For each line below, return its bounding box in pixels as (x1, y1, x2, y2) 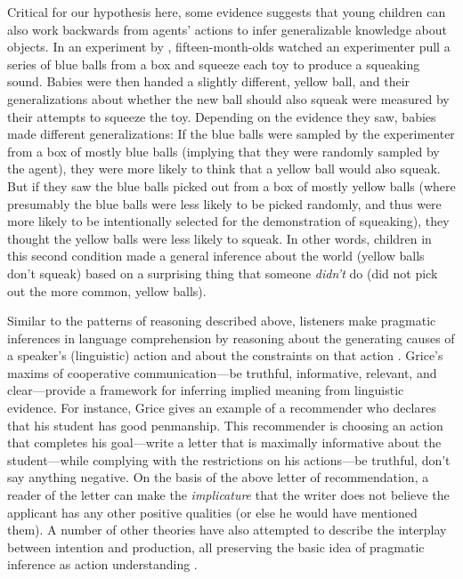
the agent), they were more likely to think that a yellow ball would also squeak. (7, 159, 441, 178)
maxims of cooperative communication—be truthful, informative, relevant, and (7, 363, 437, 382)
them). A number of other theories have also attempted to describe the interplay (7, 520, 447, 539)
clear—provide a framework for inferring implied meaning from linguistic (7, 381, 404, 399)
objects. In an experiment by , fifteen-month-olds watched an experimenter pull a (7, 37, 451, 56)
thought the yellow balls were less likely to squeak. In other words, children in (7, 229, 432, 247)
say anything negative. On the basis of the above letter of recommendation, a (7, 468, 429, 487)
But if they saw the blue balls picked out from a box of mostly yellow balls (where (7, 176, 456, 195)
